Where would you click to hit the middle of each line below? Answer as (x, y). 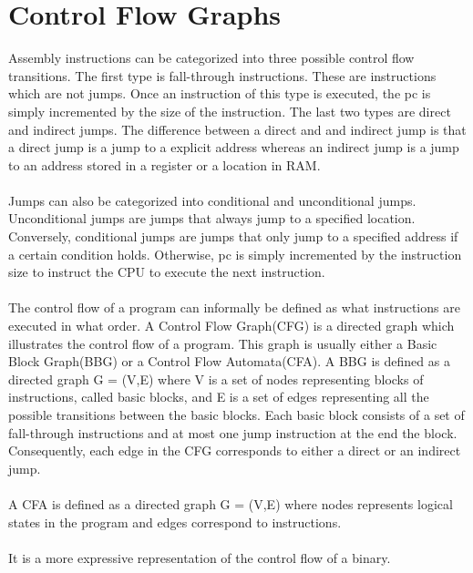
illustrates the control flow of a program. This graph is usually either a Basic (223, 343)
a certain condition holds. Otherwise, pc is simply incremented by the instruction (235, 254)
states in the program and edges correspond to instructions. (175, 522)
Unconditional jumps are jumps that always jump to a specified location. (212, 218)
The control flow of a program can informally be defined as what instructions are (234, 307)
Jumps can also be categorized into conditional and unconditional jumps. (212, 200)
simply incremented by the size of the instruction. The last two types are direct (230, 111)
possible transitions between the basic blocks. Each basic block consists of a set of (236, 414)
